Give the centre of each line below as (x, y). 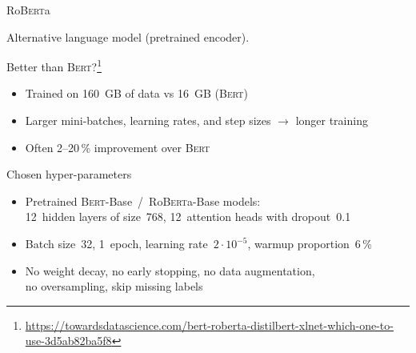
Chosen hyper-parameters (69, 174)
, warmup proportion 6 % (310, 243)
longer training (332, 120)
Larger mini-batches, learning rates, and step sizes (148, 120)
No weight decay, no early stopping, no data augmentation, (170, 270)
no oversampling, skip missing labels (114, 286)
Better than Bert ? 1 (54, 65)
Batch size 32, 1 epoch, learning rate (116, 243)
